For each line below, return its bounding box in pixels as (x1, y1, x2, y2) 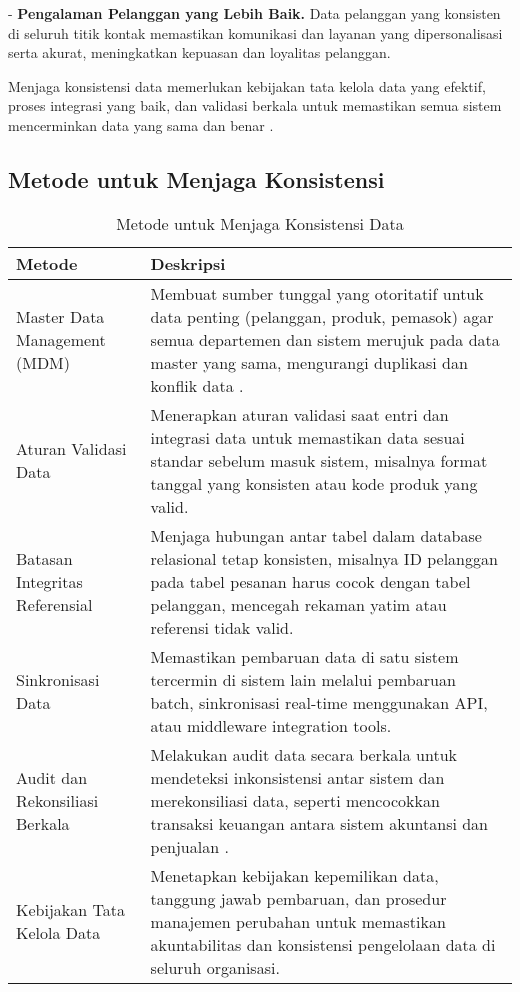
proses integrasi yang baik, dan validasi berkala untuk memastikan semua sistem (8, 95, 502, 116)
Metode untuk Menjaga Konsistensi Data (116, 211, 404, 235)
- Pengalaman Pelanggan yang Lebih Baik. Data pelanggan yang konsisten (8, 3, 501, 23)
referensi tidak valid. (150, 615, 294, 639)
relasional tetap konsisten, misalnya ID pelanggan (150, 546, 498, 570)
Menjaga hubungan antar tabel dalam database (150, 523, 482, 547)
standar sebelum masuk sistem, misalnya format (150, 448, 488, 472)
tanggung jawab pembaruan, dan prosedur (150, 886, 447, 910)
